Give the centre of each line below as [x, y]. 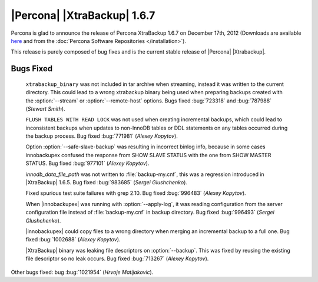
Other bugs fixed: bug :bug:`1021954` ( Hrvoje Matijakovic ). [82, 272]
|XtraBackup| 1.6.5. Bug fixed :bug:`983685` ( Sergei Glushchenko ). [107, 183]
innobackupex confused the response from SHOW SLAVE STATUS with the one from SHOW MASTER [148, 155]
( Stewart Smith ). [45, 108]
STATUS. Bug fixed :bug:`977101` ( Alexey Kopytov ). [87, 163]
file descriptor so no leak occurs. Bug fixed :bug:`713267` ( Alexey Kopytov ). [117, 258]
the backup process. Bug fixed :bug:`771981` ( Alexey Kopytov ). [102, 136]
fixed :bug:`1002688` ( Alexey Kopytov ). [73, 240]
